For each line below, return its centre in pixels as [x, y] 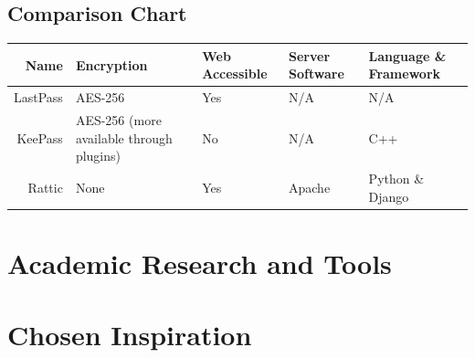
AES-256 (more [118, 119]
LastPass [38, 97]
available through [124, 137]
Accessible [235, 74]
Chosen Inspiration [130, 335]
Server [310, 55]
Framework [405, 74]
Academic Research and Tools [200, 263]
